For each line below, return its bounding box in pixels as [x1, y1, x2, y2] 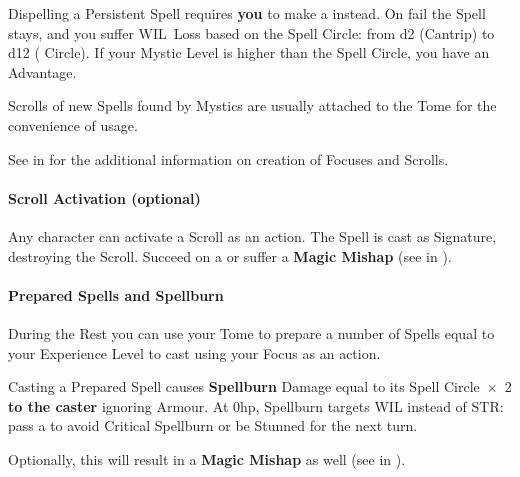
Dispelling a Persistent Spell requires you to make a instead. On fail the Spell [8, 3, 486, 23]
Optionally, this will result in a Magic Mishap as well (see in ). [8, 448, 406, 469]
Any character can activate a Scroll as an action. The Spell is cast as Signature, [8, 225, 497, 246]
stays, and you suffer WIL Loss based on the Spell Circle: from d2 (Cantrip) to [8, 22, 495, 43]
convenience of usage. [8, 114, 138, 135]
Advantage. [8, 61, 77, 82]
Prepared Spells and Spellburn [8, 284, 224, 305]
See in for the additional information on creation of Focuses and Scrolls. [8, 148, 449, 169]
